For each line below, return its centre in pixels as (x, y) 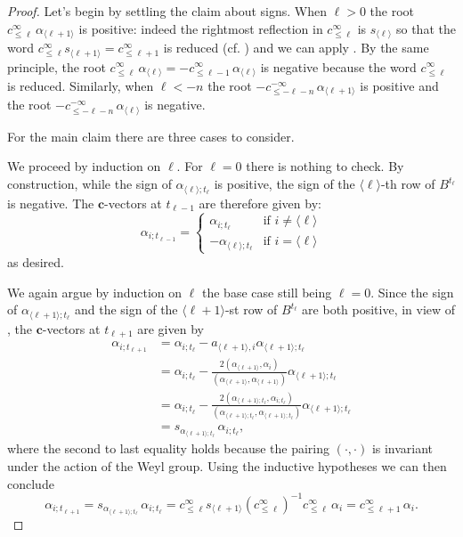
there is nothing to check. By (325, 166)
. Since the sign (412, 292)
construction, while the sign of (89, 184)
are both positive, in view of (379, 309)
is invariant (402, 448)
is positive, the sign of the (284, 184)
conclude (31, 483)
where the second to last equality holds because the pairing (169, 448)
